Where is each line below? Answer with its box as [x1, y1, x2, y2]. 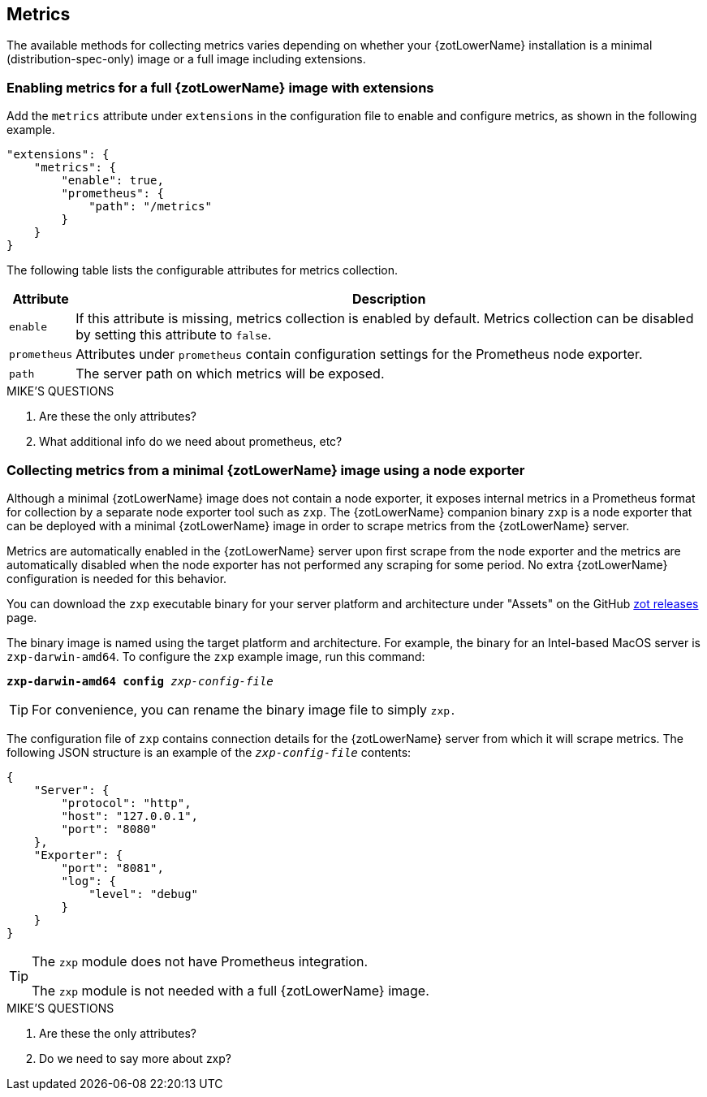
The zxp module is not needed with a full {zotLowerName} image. [32, 982, 429, 999]
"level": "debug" [88, 887, 199, 900]
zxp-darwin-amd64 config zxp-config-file [6, 674, 274, 688]
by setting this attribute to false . [75, 326, 272, 343]
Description [351, 291, 426, 308]
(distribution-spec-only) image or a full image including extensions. [6, 52, 366, 67]
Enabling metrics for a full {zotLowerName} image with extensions [6, 79, 434, 96]
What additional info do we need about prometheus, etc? [39, 434, 343, 449]
